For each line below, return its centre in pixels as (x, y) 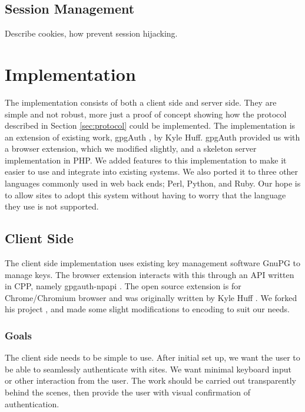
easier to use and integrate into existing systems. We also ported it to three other (152, 171)
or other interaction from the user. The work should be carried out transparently (150, 380)
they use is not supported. (52, 206)
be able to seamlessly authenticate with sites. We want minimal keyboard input (148, 369)
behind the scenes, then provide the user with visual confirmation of (127, 392)
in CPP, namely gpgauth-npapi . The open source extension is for (123, 286)
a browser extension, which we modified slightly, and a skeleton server (131, 148)
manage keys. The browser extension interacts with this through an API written (150, 274)
